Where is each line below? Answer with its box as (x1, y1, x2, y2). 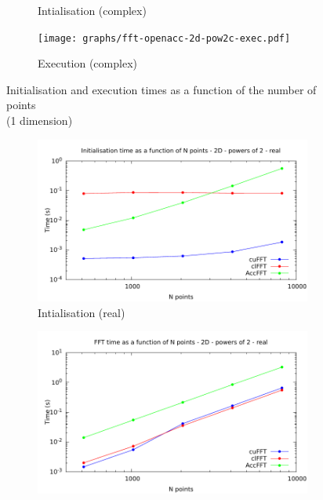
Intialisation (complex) (38, 2, 147, 18)
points (6, 97, 36, 113)
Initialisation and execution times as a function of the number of (6, 81, 317, 97)
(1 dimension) (6, 112, 73, 129)
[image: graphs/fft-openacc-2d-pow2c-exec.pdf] (38, 32, 291, 44)
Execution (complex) (38, 55, 137, 71)
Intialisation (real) (38, 304, 125, 320)
